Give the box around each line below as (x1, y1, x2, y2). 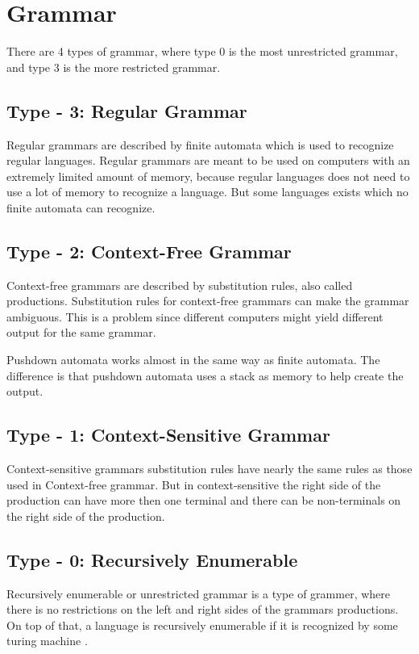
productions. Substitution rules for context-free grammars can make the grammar (6, 292, 409, 309)
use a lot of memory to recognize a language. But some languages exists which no (6, 183, 409, 200)
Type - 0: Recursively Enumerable (6, 547, 298, 572)
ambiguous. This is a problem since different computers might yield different (6, 308, 384, 325)
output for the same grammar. (6, 324, 156, 341)
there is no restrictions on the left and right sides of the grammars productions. (6, 601, 399, 618)
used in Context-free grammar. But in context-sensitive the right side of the (6, 476, 381, 493)
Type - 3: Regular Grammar (6, 98, 247, 123)
